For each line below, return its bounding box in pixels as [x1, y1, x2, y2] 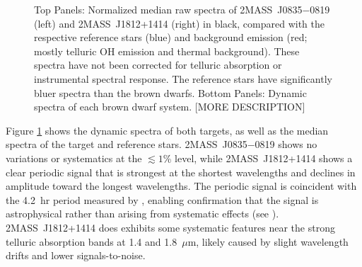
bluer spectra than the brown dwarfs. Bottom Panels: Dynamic [34, 85, 307, 100]
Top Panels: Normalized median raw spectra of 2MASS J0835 [34, 2, 303, 16]
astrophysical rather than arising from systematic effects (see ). [6, 206, 279, 221]
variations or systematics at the [6, 150, 142, 165]
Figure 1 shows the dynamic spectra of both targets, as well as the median [6, 123, 329, 137]
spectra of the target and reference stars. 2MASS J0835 [6, 137, 247, 152]
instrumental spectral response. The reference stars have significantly [34, 71, 332, 86]
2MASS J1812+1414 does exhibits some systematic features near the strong [6, 220, 335, 234]
